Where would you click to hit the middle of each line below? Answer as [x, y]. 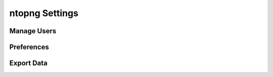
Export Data [29, 63]
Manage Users [33, 31]
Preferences [29, 47]
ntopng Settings [44, 13]
